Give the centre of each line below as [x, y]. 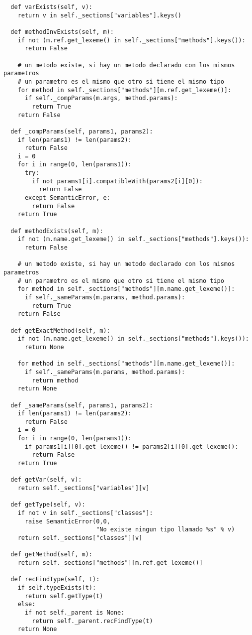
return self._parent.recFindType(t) [92, 621]
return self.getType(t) [64, 596]
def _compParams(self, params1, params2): [82, 131]
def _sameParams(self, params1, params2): [82, 405]
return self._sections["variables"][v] [84, 488]
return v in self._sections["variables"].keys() [99, 15]
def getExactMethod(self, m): [60, 330]
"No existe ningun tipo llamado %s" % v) [166, 530]
